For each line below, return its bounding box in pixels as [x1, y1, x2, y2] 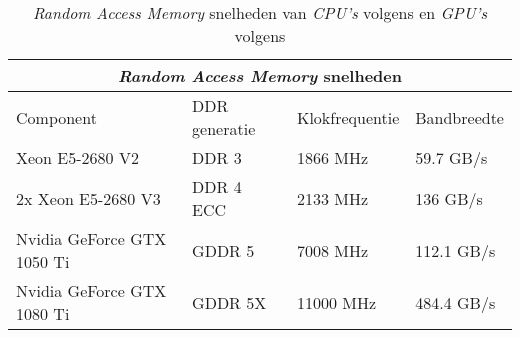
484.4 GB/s [415, 290, 496, 314]
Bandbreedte [415, 105, 504, 129]
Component [16, 105, 97, 129]
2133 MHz [296, 186, 369, 210]
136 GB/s [415, 186, 483, 210]
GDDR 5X [192, 290, 267, 314]
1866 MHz [296, 146, 369, 169]
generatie [192, 117, 256, 140]
